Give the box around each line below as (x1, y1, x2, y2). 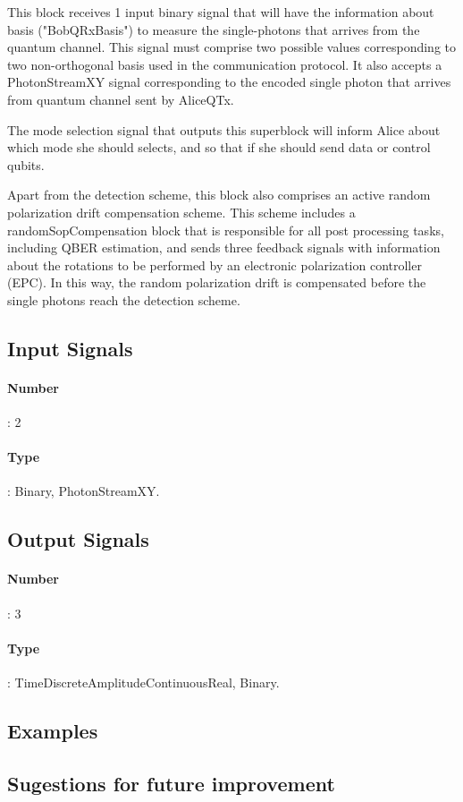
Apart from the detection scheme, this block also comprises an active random (7, 185, 431, 204)
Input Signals (7, 334, 133, 362)
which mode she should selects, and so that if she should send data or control (7, 138, 431, 157)
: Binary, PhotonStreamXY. (7, 482, 160, 500)
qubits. (7, 155, 45, 174)
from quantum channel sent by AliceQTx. (7, 90, 234, 108)
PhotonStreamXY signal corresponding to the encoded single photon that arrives (7, 73, 451, 91)
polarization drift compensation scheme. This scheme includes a (7, 202, 356, 221)
